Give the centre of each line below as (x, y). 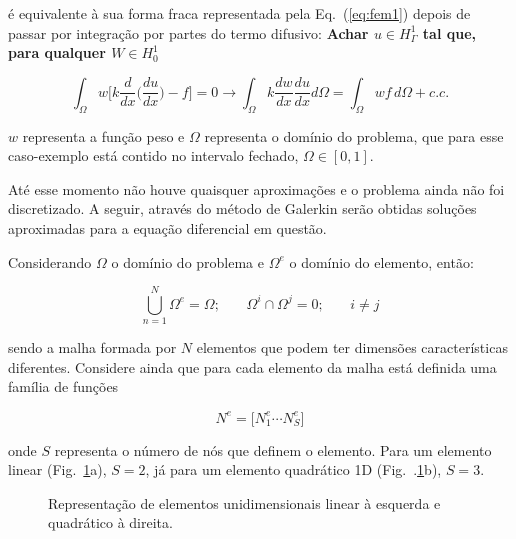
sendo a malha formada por (92, 347)
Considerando (50, 261)
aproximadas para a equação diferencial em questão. (167, 227)
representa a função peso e (103, 135)
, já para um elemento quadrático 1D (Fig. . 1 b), (293, 469)
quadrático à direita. (110, 522)
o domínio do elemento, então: (381, 261)
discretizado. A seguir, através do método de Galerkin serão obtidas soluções (242, 208)
